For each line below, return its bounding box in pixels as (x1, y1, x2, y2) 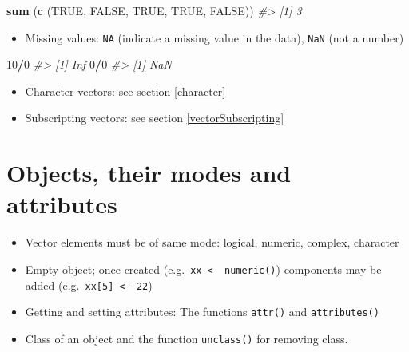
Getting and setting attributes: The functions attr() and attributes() (25, 303, 379, 320)
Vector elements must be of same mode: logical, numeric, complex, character (25, 234, 399, 251)
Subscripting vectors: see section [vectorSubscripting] (25, 109, 284, 126)
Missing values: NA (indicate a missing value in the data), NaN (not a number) (25, 29, 404, 45)
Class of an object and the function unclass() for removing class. (25, 330, 348, 346)
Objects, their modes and (6, 156, 292, 189)
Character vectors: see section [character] (25, 82, 226, 99)
